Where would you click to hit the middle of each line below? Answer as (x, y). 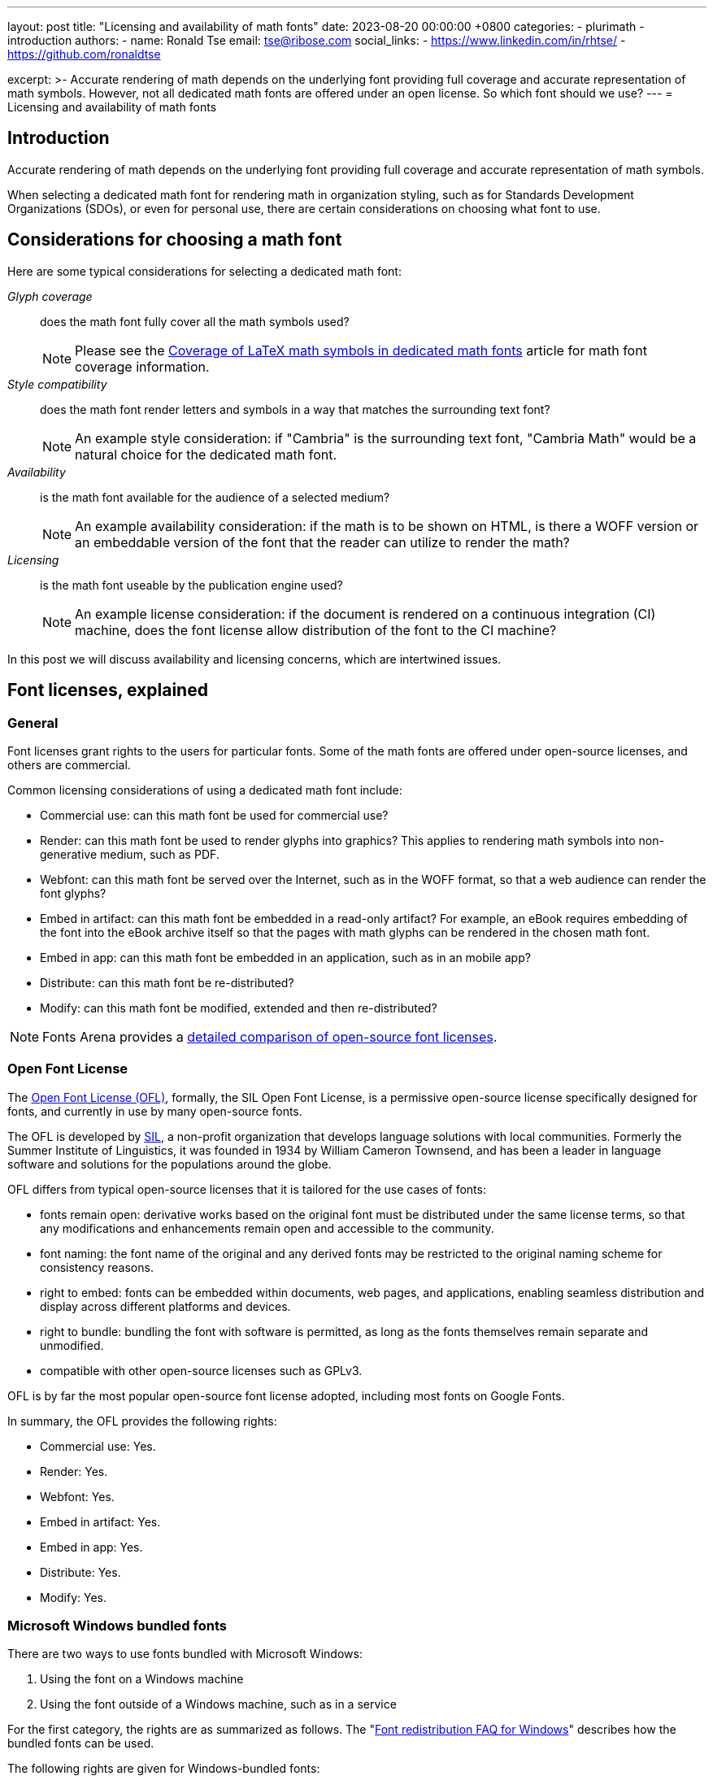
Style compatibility (57, 384)
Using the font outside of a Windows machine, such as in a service (218, 1704)
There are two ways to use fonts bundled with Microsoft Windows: (185, 1654)
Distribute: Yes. (80, 1572)
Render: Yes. (74, 1471)
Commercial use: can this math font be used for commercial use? (214, 815)
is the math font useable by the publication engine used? (191, 585)
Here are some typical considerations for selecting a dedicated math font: (204, 271)
